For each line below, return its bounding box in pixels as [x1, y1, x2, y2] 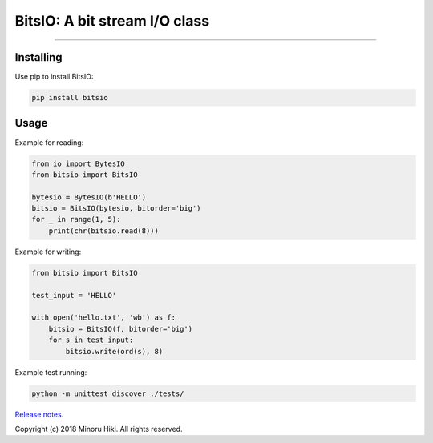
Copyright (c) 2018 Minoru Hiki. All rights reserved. [14, 424, 183, 433]
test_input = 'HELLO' [31, 291, 117, 300]
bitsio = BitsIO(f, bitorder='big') [48, 324, 192, 333]
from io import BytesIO [31, 159, 126, 168]
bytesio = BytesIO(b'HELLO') [31, 192, 147, 202]
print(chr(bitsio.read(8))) [48, 226, 160, 236]
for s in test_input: [48, 336, 134, 344]
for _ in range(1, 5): [31, 215, 121, 224]
